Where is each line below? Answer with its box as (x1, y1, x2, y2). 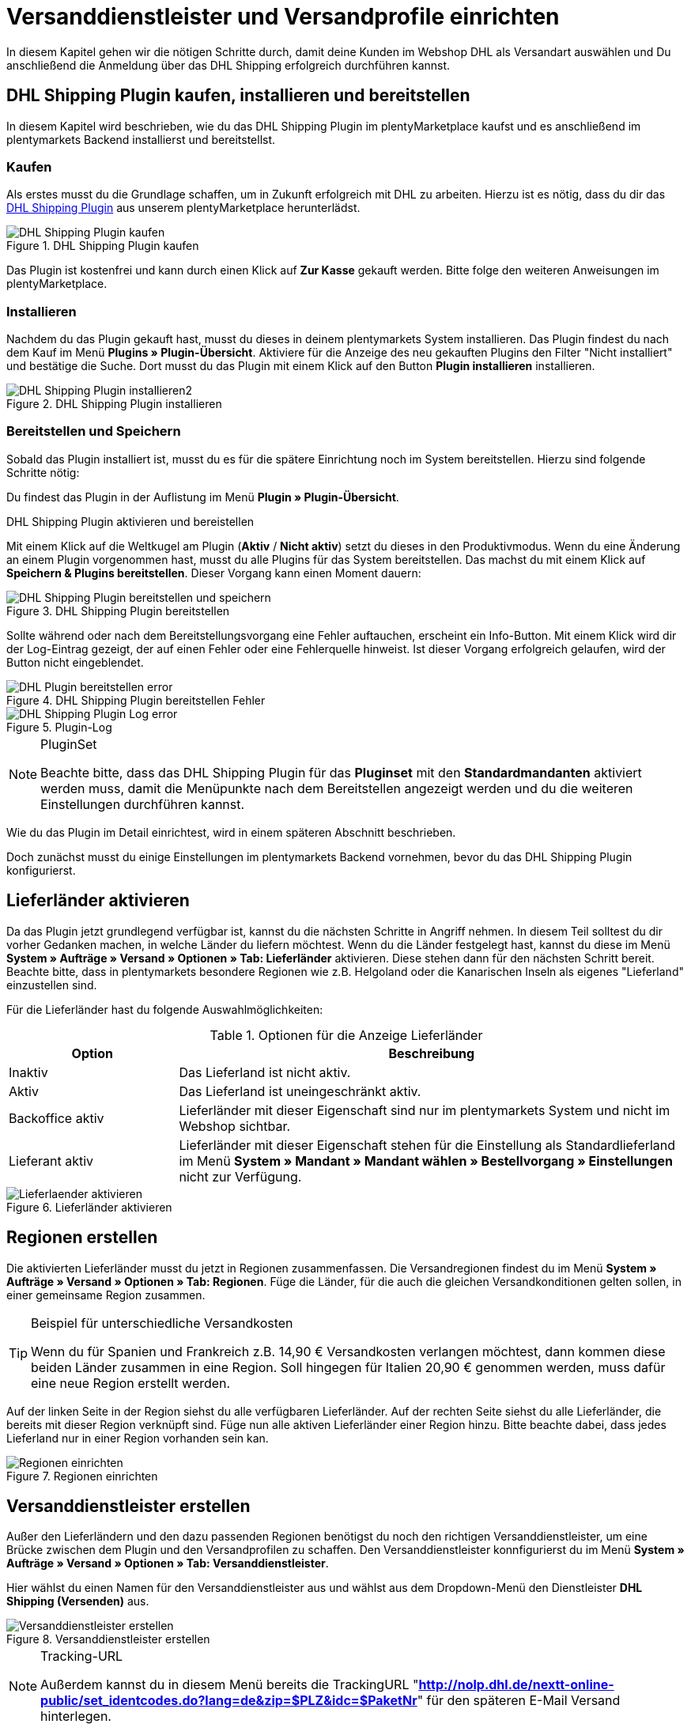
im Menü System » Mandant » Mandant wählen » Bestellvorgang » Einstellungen (179, 1152, 673, 1169)
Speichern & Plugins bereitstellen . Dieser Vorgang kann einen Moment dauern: (6, 565, 421, 580)
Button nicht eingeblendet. (6, 655, 144, 669)
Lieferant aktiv (9, 1152, 94, 1169)
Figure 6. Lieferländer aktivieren (6, 1200, 172, 1214)
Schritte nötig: (6, 465, 80, 479)
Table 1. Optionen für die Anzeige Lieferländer (210, 1026, 483, 1043)
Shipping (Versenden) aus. (6, 1594, 149, 1609)
